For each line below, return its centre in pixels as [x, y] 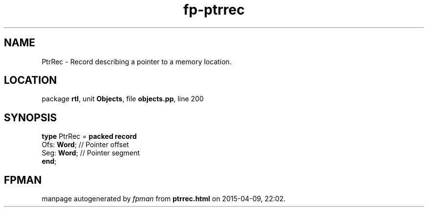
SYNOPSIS [31, 117]
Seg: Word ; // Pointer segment [91, 153]
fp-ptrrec [214, 10]
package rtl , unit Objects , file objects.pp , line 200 [123, 99]
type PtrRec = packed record [89, 136]
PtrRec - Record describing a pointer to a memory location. [137, 61]
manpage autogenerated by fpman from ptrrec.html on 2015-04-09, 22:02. [164, 199]
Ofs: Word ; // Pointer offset [85, 145]
